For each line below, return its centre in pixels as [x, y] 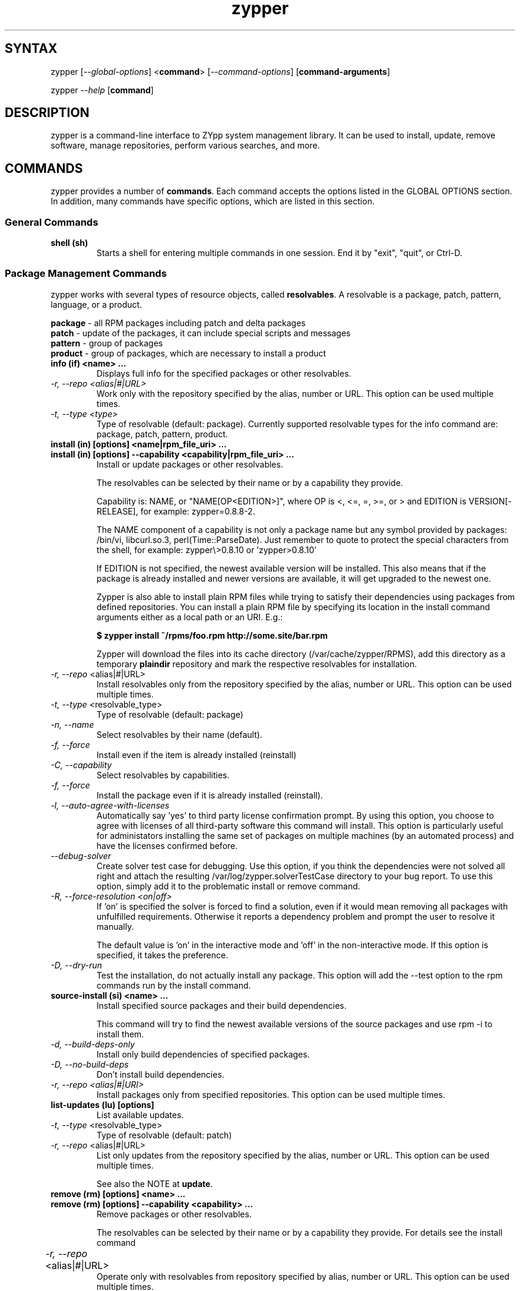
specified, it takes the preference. [162, 955]
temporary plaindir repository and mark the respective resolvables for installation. [257, 664]
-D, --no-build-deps [90, 1064]
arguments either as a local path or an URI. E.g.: [190, 617]
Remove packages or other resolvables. [174, 1214]
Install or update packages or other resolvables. [190, 464]
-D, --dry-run [76, 965]
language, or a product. [96, 304]
